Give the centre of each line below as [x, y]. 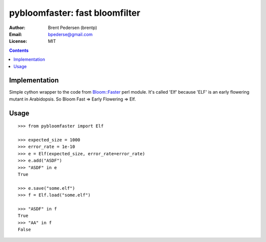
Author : [17, 28]
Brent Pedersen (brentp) [73, 28]
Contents [19, 50]
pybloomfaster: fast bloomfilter [75, 13]
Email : [16, 34]
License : [18, 41]
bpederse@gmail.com [70, 34]
